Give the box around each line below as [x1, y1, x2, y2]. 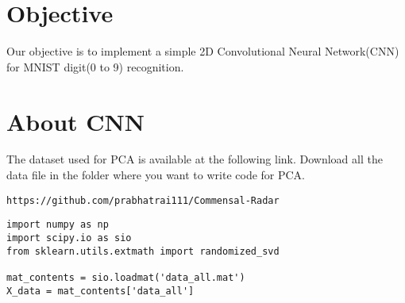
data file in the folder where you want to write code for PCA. [6, 167, 306, 183]
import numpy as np [6, 219, 109, 231]
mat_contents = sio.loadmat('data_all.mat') [6, 271, 245, 283]
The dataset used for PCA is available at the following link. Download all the [6, 151, 383, 167]
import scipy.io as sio [6, 232, 132, 244]
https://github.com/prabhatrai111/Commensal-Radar [6, 194, 280, 206]
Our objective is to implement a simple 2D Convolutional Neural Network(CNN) [6, 43, 399, 59]
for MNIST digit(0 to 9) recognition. [6, 58, 184, 75]
